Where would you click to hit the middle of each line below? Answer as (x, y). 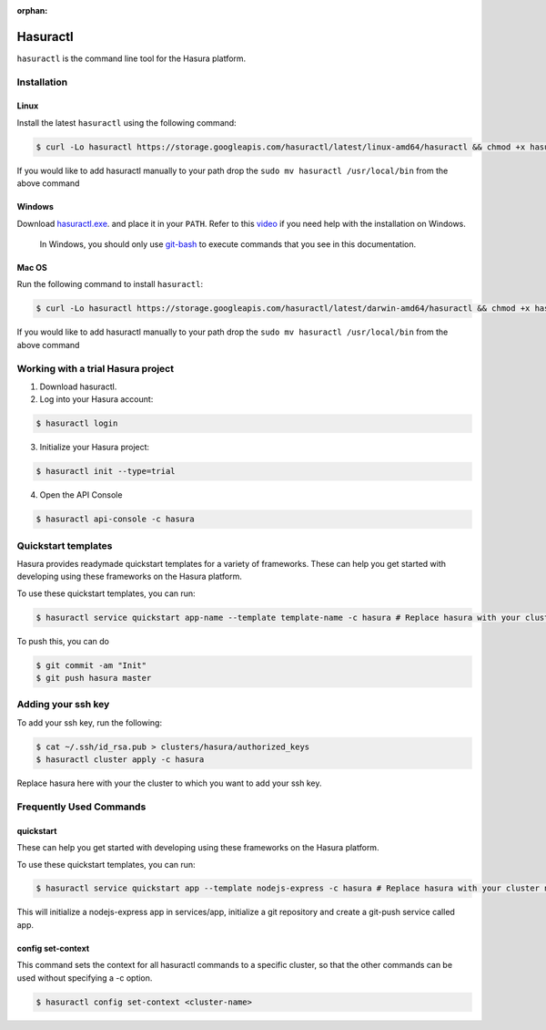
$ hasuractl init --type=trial (106, 471)
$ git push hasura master (94, 678)
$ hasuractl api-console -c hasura (115, 519)
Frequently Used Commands (81, 807)
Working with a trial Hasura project (96, 368)
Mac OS (32, 268)
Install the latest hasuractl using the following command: (126, 122)
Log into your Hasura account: (96, 399)
